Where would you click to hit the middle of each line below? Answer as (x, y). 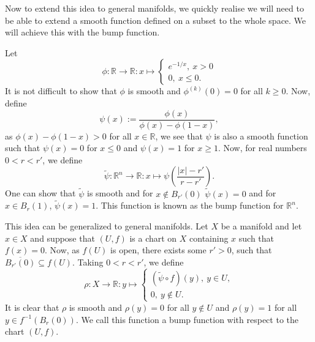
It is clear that (32, 307)
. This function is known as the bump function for (190, 205)
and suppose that (63, 238)
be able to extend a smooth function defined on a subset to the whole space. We (156, 20)
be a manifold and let (261, 226)
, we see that (179, 136)
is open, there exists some (158, 250)
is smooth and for (120, 193)
